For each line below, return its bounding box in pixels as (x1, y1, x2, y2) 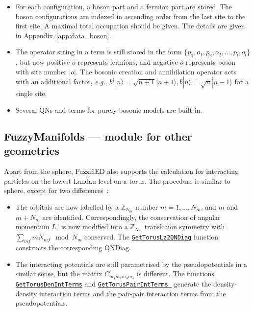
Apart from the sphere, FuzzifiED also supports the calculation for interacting (4, 166, 238, 176)
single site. (15, 88, 47, 98)
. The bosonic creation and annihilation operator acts (76, 66, 236, 76)
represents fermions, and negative (77, 57, 178, 67)
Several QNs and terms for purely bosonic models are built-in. (15, 104, 203, 115)
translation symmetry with (144, 221, 225, 232)
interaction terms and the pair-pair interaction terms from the (39, 288, 226, 298)
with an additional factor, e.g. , (15, 76, 107, 87)
